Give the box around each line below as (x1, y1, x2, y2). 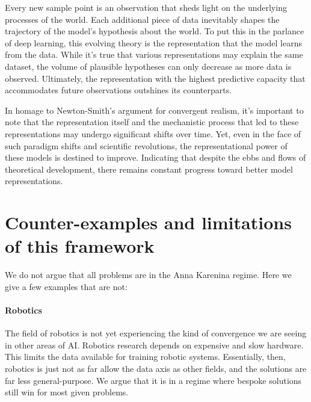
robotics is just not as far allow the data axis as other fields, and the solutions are (5, 362, 307, 374)
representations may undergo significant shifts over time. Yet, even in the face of (5, 127, 301, 140)
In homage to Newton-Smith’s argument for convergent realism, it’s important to (5, 104, 304, 116)
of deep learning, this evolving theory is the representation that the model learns (5, 36, 303, 49)
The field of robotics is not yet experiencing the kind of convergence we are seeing (5, 327, 307, 339)
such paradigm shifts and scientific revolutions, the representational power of (5, 139, 288, 152)
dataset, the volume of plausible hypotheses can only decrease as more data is (5, 60, 292, 72)
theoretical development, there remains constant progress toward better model (5, 162, 293, 175)
